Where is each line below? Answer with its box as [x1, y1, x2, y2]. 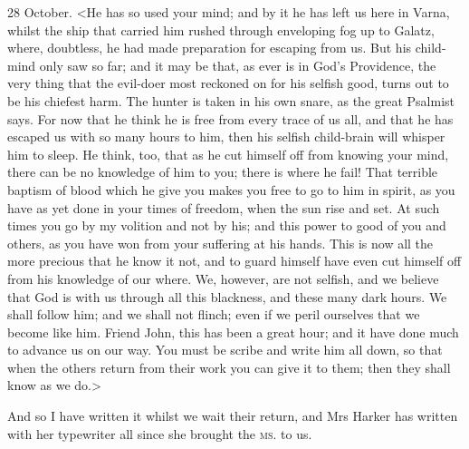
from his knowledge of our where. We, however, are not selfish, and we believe [7, 268, 439, 288]
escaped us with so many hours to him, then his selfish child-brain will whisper [7, 127, 445, 146]
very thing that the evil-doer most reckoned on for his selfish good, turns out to [7, 73, 449, 93]
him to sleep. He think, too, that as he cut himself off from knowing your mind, [7, 144, 449, 163]
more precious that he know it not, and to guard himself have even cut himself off [7, 251, 462, 270]
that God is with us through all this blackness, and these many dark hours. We [7, 287, 447, 306]
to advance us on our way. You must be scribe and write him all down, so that [7, 340, 443, 359]
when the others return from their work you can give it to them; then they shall [7, 357, 451, 376]
